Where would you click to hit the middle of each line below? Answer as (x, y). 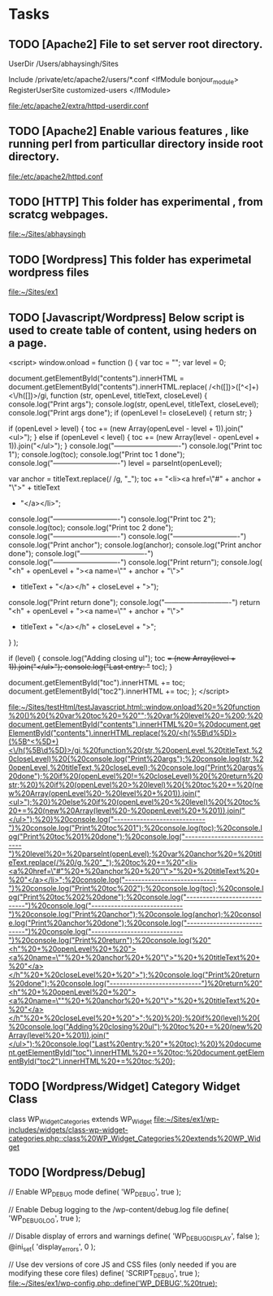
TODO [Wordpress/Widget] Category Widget (124, 1087)
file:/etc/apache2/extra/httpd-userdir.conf (78, 106)
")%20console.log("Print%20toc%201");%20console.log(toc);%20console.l (135, 828)
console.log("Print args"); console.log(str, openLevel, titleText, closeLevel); (134, 404)
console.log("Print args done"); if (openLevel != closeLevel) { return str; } (130, 413)
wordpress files (49, 272)
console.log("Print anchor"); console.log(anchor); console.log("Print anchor (135, 545)
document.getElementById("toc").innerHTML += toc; (97, 683)
